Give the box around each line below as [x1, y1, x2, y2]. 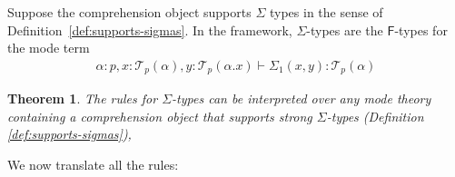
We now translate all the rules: [7, 155, 179, 174]
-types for [394, 20, 448, 39]
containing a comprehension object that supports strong [7, 106, 312, 125]
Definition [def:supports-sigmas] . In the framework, [7, 20, 292, 39]
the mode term [7, 38, 90, 57]
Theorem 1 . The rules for [7, 89, 158, 108]
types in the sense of [269, 3, 383, 21]
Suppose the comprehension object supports [7, 3, 252, 21]
